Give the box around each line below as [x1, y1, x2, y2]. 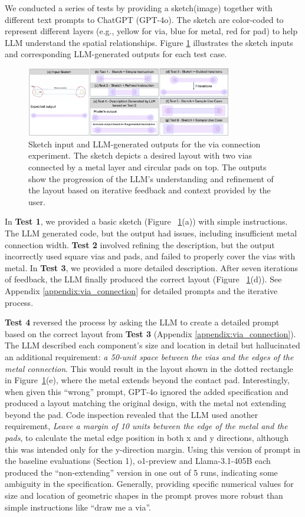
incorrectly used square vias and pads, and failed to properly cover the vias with [5, 250, 296, 262]
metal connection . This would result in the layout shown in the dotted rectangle [5, 362, 293, 374]
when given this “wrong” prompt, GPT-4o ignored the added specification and [5, 385, 288, 397]
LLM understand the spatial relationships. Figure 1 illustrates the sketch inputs [5, 36, 293, 48]
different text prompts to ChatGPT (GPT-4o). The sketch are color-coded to [5, 13, 284, 25]
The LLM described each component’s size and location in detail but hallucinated [5, 339, 300, 351]
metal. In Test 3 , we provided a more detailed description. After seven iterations [5, 261, 299, 274]
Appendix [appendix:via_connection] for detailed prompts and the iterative [5, 284, 278, 297]
